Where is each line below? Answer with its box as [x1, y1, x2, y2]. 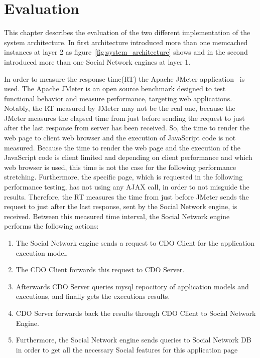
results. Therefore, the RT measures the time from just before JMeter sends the [4, 191, 249, 202]
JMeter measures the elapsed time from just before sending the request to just [4, 112, 245, 123]
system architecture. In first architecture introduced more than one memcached [4, 37, 248, 47]
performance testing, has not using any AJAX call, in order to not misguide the [4, 182, 249, 192]
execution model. [16, 247, 68, 258]
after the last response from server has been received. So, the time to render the [4, 122, 250, 133]
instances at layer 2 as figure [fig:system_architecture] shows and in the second [4, 47, 248, 57]
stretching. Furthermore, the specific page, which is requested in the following [4, 171, 243, 182]
